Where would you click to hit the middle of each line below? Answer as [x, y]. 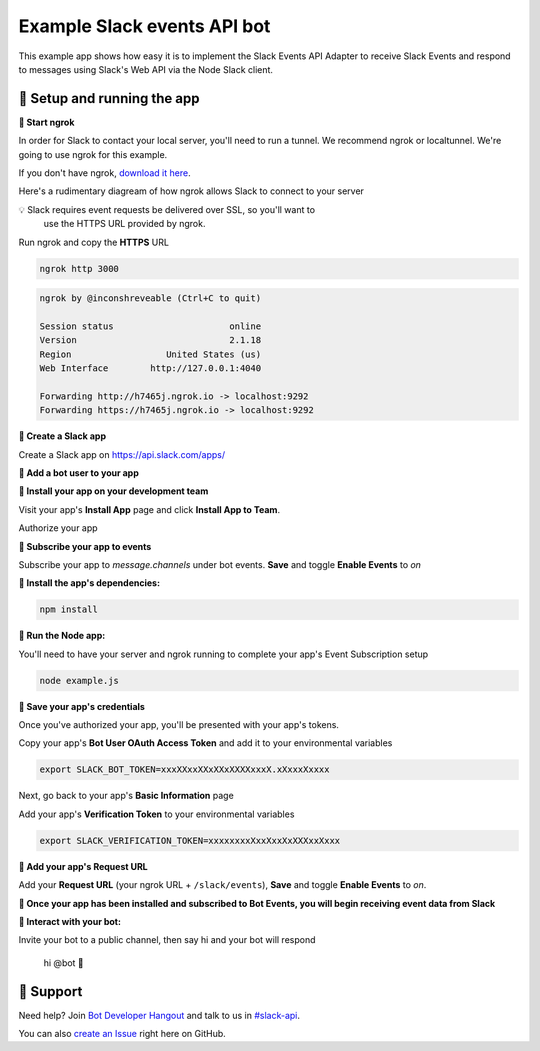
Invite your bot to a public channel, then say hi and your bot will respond [167, 940]
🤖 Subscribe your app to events [85, 546]
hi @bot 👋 [63, 962]
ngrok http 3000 [79, 268]
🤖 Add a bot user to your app [78, 473]
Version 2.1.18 [150, 340]
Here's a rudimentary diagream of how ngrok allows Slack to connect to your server [191, 191]
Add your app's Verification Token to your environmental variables [156, 814]
